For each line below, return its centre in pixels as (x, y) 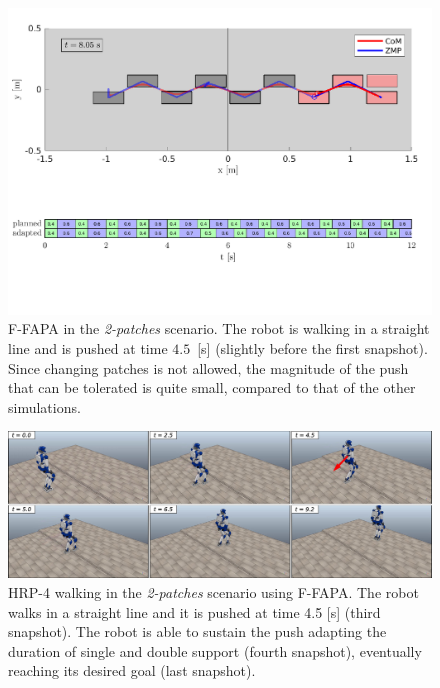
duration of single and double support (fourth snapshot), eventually (215, 650)
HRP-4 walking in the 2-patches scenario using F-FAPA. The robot (213, 591)
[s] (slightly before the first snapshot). (312, 348)
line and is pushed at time (88, 348)
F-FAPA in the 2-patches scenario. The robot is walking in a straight (219, 328)
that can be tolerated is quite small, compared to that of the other (212, 387)
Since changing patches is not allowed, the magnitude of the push (208, 367)
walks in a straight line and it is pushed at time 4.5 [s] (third (194, 611)
